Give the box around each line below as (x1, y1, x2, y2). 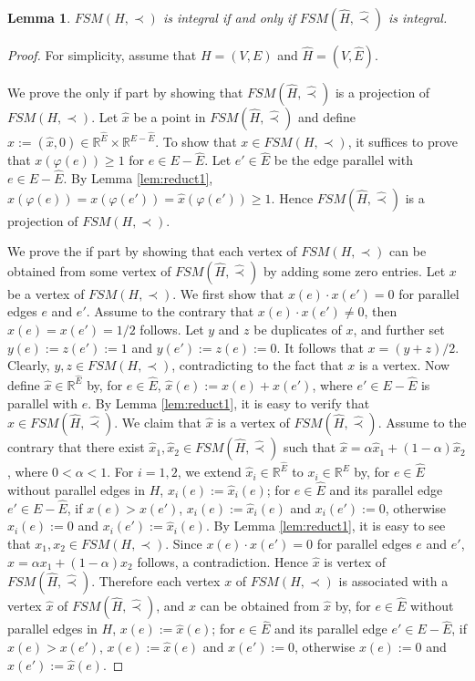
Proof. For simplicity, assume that (7, 46, 197, 64)
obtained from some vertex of (7, 261, 171, 280)
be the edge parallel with (274, 150, 413, 170)
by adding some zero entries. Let (263, 261, 446, 280)
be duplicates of (253, 320, 342, 339)
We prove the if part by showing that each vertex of (7, 242, 297, 261)
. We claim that (114, 413, 201, 432)
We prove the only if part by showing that (7, 83, 243, 101)
